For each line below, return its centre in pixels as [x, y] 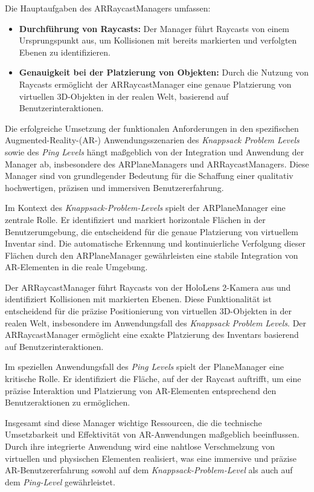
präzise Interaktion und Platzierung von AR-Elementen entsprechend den [141, 390]
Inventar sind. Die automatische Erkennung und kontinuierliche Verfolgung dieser [155, 243]
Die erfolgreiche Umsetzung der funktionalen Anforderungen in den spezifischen [152, 128]
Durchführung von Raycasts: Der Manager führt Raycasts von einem [154, 28]
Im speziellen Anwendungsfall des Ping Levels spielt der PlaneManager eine [145, 367]
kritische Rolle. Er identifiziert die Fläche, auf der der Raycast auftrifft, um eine [153, 379]
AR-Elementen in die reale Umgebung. [76, 267]
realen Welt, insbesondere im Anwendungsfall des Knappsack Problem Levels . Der [156, 322]
